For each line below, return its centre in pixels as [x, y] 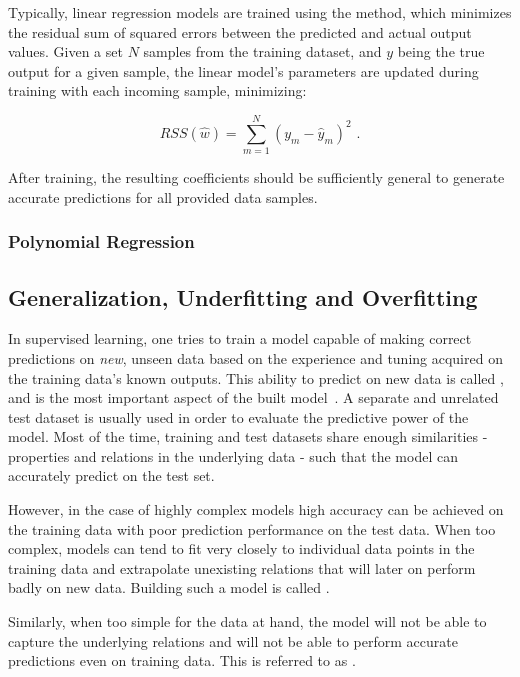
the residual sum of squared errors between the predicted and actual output [240, 31]
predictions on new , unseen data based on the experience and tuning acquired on [255, 357]
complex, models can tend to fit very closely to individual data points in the [241, 548]
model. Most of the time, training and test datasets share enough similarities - [248, 436]
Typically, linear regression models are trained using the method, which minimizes [260, 12]
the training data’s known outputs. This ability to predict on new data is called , [256, 377]
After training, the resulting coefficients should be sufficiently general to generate [256, 177]
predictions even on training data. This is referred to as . [182, 660]
